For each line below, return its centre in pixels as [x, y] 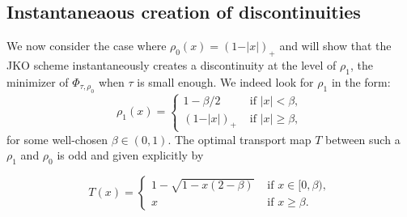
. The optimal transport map [240, 139]
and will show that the [335, 46]
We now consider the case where [87, 46]
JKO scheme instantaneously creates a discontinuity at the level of [172, 65]
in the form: [361, 81]
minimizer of [38, 81]
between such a [363, 139]
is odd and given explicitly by [130, 155]
